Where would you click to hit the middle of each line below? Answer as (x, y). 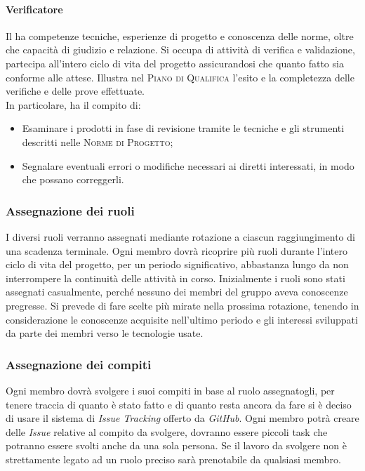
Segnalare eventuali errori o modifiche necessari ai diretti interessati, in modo (188, 165)
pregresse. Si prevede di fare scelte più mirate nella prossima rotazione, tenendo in (182, 305)
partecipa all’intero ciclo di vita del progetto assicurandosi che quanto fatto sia (175, 63)
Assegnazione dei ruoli (70, 210)
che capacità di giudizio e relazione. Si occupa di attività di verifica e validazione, (180, 49)
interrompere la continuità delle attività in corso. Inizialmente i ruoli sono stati (175, 278)
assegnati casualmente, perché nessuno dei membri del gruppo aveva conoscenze (177, 292)
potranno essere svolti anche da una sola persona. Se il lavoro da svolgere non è (176, 445)
